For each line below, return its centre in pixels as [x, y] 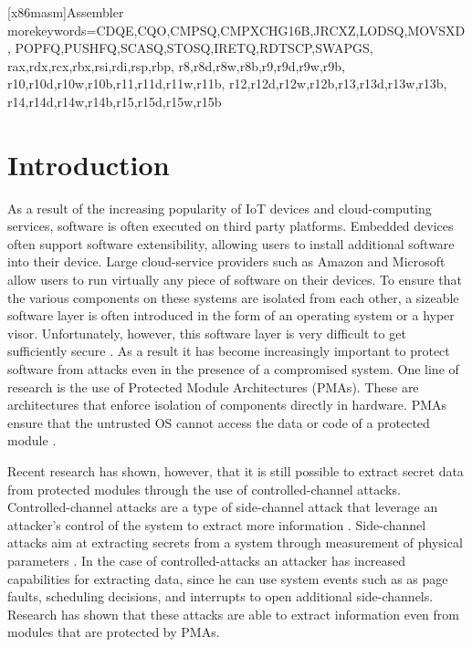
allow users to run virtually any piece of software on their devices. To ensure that [235, 280]
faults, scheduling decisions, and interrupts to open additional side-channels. [220, 596]
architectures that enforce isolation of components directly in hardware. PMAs [227, 405]
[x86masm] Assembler [66, 12]
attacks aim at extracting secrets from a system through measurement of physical [235, 543]
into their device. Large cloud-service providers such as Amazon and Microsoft [226, 261]
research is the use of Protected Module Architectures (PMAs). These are [213, 386]
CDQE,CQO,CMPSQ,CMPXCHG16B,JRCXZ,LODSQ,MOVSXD [281, 30]
